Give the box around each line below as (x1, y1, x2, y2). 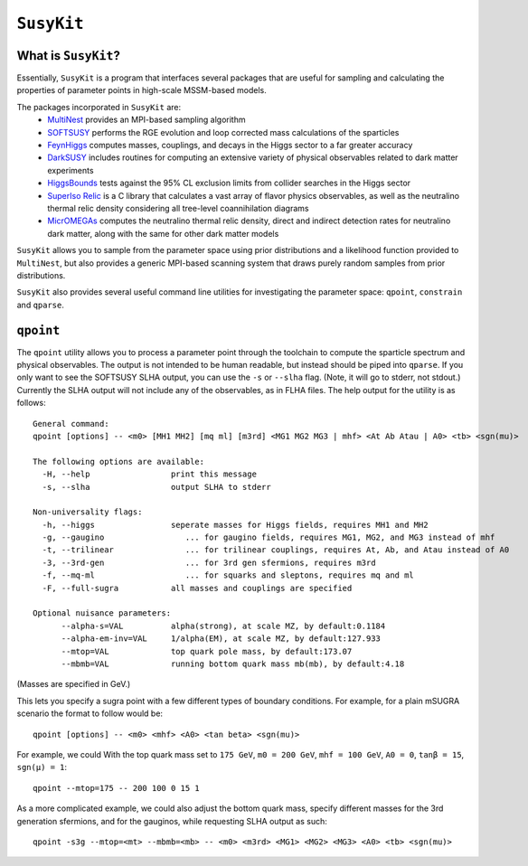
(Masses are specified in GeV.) (16, 679, 131, 690)
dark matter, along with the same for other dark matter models (47, 228, 279, 239)
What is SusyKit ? (16, 48, 121, 63)
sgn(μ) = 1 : (16, 762, 68, 773)
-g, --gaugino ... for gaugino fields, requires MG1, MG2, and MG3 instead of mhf (42, 532, 495, 542)
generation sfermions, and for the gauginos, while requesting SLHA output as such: (16, 815, 327, 826)
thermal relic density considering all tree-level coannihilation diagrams (47, 202, 309, 213)
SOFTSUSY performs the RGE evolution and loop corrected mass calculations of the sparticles (47, 127, 400, 137)
